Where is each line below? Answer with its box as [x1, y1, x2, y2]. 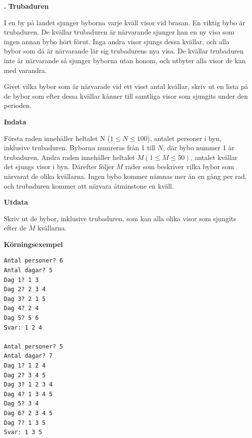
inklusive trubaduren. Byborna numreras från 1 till [4, 142, 155, 153]
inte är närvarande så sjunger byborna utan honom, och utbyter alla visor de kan [4, 55, 246, 65]
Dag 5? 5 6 [4, 315, 39, 322]
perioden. [4, 100, 32, 110]
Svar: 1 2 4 [4, 324, 42, 331]
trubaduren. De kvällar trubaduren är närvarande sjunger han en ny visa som [4, 27, 235, 37]
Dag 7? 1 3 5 [4, 419, 46, 426]
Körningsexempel [4, 239, 63, 249]
